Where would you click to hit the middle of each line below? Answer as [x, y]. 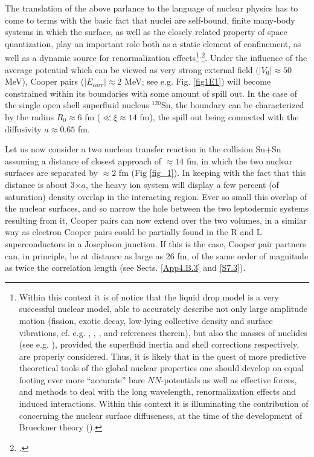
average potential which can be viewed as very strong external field [129, 69]
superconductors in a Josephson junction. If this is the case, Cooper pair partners [155, 243]
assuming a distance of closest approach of [83, 160]
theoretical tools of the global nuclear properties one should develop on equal [162, 368]
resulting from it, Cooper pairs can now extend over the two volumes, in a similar [156, 220]
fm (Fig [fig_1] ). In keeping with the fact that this [212, 173]
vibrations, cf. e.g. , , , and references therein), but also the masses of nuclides [163, 332]
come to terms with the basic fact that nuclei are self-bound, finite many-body [150, 20]
